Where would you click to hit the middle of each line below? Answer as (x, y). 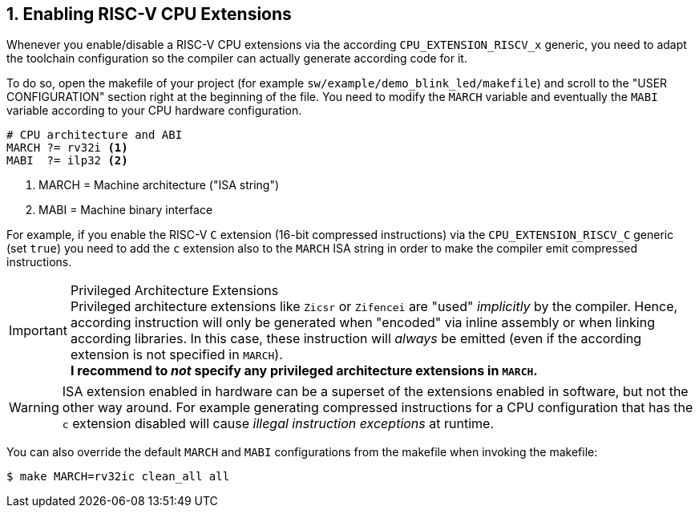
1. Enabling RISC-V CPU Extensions (149, 14)
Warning (34, 408)
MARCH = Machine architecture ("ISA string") (159, 185)
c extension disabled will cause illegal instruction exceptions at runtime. (278, 424)
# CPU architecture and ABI (95, 135)
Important (38, 331)
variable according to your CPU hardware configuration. (154, 111)
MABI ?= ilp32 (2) (67, 161)
